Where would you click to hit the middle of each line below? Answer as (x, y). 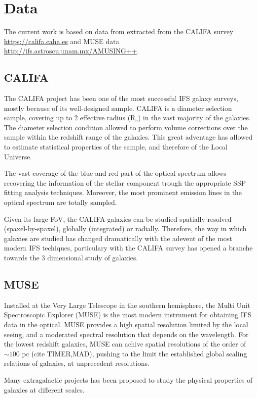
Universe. (18, 156)
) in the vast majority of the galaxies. (194, 118)
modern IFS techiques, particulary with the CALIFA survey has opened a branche (128, 248)
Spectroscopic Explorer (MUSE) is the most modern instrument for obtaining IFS (128, 315)
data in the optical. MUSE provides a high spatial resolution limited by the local (126, 324)
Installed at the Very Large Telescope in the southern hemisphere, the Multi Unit (127, 305)
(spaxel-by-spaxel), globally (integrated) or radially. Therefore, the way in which (125, 228)
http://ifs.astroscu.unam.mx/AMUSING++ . (72, 51)
